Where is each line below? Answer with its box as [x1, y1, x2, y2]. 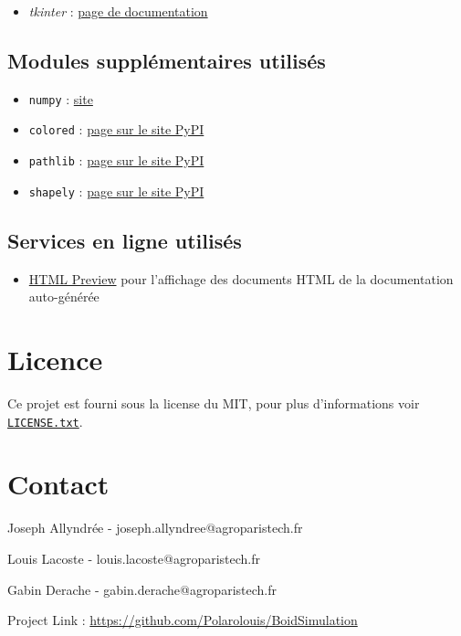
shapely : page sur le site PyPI [28, 181, 204, 200]
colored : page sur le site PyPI [28, 120, 204, 139]
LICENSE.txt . [7, 411, 83, 430]
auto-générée [28, 287, 100, 306]
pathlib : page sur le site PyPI [28, 151, 204, 170]
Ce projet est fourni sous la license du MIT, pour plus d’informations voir [7, 393, 420, 412]
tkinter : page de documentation [28, 2, 208, 20]
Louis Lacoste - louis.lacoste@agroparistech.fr [7, 548, 260, 567]
